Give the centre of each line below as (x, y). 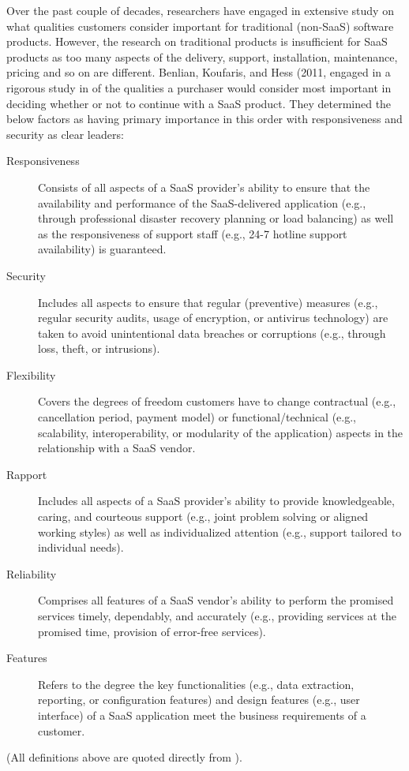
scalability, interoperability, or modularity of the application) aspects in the (221, 432)
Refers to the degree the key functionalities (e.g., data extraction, (196, 684)
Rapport (27, 474)
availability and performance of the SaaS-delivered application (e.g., (202, 202)
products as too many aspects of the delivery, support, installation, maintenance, (202, 56)
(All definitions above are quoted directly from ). (124, 757)
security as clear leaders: (65, 134)
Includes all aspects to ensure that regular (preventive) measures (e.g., (208, 302)
